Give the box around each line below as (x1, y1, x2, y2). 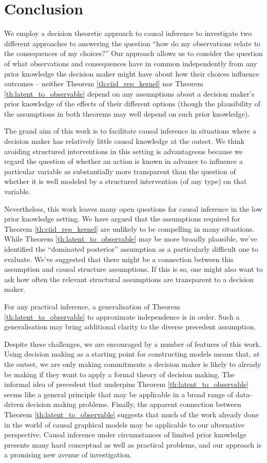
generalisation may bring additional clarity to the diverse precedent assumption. (4, 321, 256, 332)
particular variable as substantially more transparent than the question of (4, 165, 236, 176)
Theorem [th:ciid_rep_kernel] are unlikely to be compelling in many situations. (4, 223, 255, 234)
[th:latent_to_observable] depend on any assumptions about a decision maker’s (4, 88, 255, 99)
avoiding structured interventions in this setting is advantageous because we (4, 145, 243, 156)
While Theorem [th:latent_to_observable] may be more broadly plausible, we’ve (4, 233, 257, 244)
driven (4, 399, 24, 410)
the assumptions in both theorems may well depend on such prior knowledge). (4, 108, 250, 119)
